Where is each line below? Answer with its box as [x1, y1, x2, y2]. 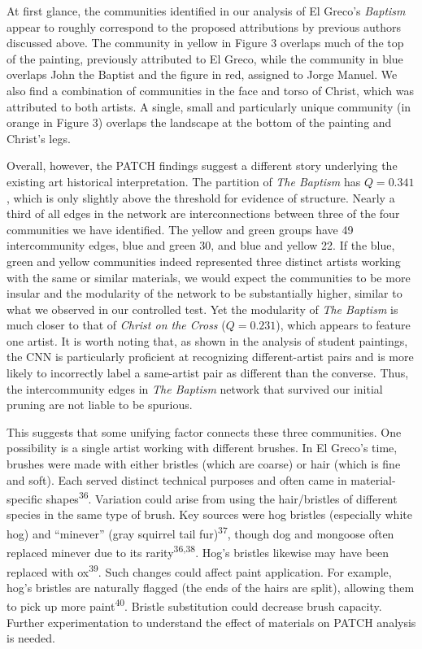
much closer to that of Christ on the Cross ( [7, 316, 226, 333]
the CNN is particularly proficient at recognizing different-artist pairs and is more [7, 348, 414, 365]
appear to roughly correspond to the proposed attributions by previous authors [7, 18, 401, 35]
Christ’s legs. [7, 129, 71, 146]
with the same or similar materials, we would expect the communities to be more [7, 268, 411, 285]
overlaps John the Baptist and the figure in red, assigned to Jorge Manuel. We [7, 66, 398, 83]
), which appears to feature [276, 316, 411, 333]
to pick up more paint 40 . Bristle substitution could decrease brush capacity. [7, 595, 382, 615]
